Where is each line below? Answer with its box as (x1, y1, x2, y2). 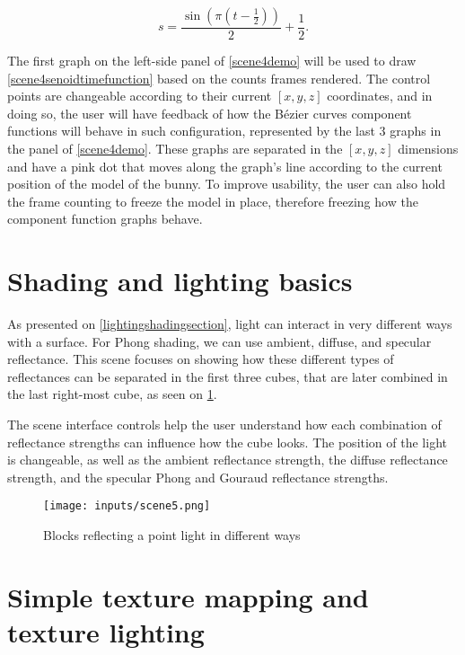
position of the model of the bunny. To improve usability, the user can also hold (7, 174, 446, 193)
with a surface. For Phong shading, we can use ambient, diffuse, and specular (7, 332, 432, 350)
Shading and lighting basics (7, 262, 353, 299)
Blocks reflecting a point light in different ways (43, 526, 301, 544)
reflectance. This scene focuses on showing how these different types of (7, 350, 394, 368)
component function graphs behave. (7, 209, 203, 228)
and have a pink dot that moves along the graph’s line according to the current (7, 156, 443, 175)
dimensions (398, 139, 459, 157)
